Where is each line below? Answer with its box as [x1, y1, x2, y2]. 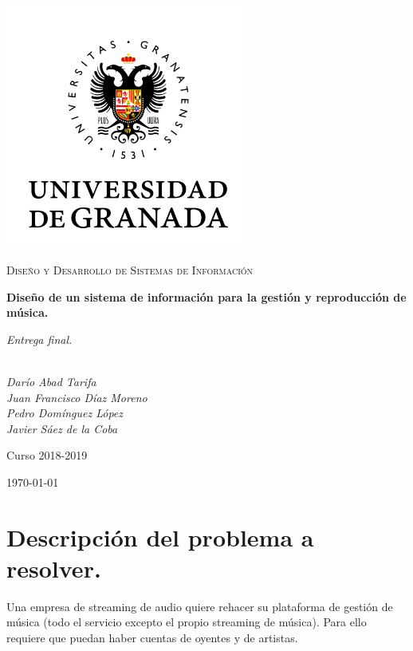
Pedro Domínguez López [6, 404, 124, 421]
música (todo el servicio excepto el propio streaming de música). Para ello [6, 614, 367, 630]
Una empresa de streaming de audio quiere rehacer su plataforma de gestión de [6, 598, 393, 614]
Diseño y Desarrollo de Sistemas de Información [6, 261, 254, 278]
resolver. [6, 551, 101, 584]
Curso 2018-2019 [6, 447, 88, 464]
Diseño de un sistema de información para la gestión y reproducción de [6, 288, 407, 305]
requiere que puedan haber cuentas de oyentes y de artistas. [6, 629, 298, 646]
